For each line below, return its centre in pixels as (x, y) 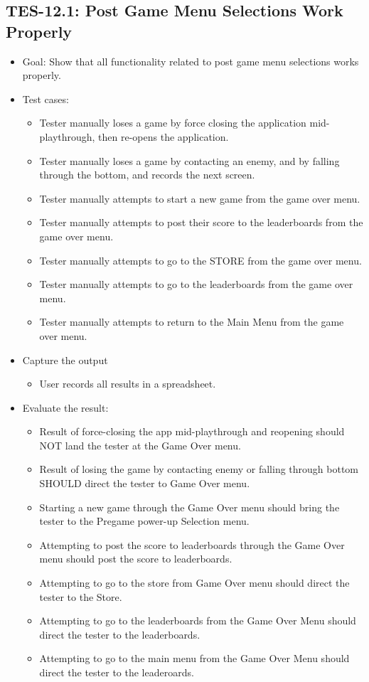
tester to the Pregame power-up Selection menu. (144, 521)
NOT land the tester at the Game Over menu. (140, 445)
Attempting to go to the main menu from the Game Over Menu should (194, 658)
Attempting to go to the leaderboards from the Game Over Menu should (198, 620)
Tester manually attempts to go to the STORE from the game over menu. (200, 260)
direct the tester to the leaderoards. (117, 672)
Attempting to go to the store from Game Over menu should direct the (194, 583)
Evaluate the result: (65, 407)
